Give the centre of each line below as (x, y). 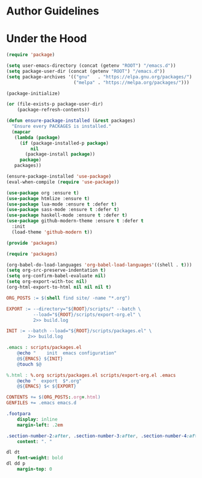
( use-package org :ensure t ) (43, 193)
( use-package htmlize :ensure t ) (48, 198)
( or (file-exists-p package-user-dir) (55, 104)
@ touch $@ (29, 364)
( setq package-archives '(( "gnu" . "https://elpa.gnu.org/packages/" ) (99, 77)
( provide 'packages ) (32, 243)
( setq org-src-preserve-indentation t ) (56, 270)
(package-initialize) (33, 93)
